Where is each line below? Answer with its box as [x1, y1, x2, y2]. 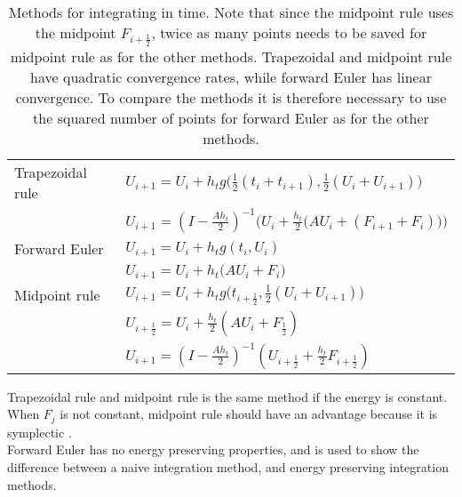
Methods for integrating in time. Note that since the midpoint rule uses [8, 2, 454, 22]
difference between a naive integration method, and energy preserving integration [7, 458, 449, 476]
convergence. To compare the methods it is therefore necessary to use [15, 86, 447, 108]
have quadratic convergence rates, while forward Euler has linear [30, 66, 432, 87]
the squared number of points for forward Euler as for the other [33, 107, 429, 128]
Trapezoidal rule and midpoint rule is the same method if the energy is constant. [7, 387, 448, 405]
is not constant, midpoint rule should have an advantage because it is [60, 405, 438, 423]
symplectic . [7, 422, 72, 441]
